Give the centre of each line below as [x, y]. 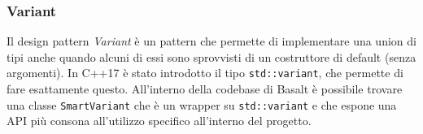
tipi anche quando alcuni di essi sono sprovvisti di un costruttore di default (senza [211, 56]
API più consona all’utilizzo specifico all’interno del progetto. [159, 121]
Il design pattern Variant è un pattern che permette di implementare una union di [211, 41]
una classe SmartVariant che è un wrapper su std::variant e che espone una [202, 104]
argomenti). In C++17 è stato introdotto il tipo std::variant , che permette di [205, 73]
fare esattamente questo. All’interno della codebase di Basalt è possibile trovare [205, 89]
